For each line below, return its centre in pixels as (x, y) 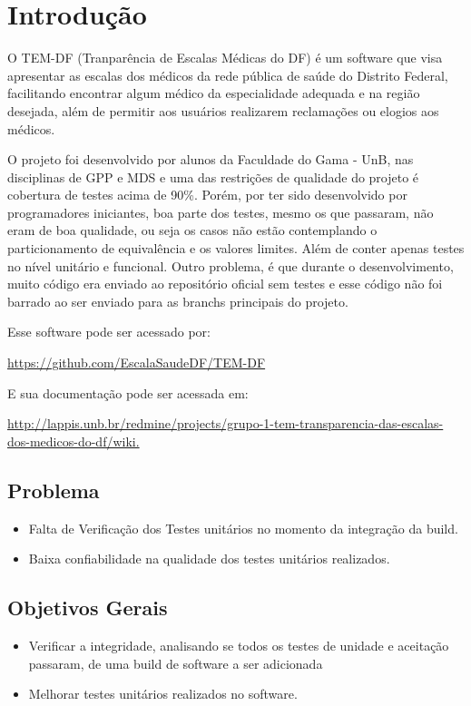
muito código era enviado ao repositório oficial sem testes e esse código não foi (225, 284)
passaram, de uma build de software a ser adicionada (176, 663)
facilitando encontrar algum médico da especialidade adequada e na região (214, 93)
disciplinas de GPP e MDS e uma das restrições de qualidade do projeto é (213, 176)
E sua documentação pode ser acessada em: (128, 392)
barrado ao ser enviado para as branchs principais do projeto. (178, 301)
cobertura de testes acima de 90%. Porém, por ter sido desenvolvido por (207, 195)
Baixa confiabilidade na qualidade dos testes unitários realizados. (209, 559)
